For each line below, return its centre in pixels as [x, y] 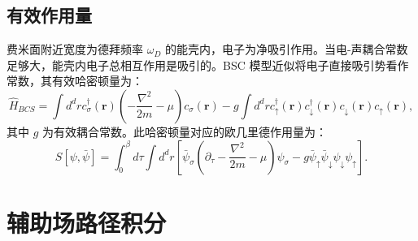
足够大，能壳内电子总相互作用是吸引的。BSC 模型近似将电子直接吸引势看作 [208, 65]
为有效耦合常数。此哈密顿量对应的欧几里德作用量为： [185, 131]
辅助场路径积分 [87, 222]
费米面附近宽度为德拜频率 [75, 49]
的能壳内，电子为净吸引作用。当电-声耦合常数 [286, 49]
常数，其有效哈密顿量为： [75, 81]
